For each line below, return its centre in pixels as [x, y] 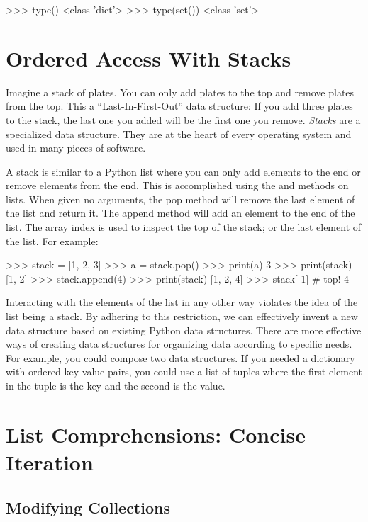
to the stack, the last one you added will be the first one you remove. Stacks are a [183, 119]
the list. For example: [52, 240]
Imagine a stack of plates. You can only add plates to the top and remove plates [180, 92]
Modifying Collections [88, 507]
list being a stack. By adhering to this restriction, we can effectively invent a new [182, 316]
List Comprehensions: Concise [156, 434]
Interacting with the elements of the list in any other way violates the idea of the [182, 302]
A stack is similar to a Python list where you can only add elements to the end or [183, 171]
